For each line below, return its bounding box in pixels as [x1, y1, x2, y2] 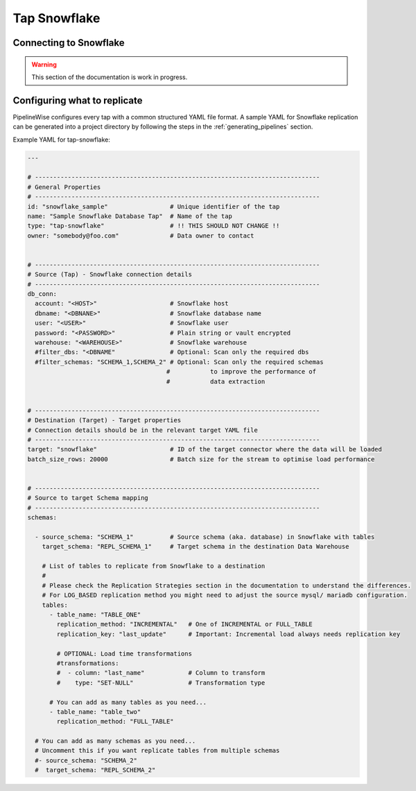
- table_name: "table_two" [49, 708, 141, 715]
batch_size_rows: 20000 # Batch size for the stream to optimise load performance [27, 455, 375, 463]
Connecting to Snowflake [12, 37, 125, 49]
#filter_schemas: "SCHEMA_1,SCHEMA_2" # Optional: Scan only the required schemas [35, 358, 324, 366]
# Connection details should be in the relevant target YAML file [27, 426, 258, 434]
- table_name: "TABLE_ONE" [49, 610, 141, 618]
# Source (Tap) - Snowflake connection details [27, 271, 192, 278]
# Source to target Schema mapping [27, 494, 148, 502]
